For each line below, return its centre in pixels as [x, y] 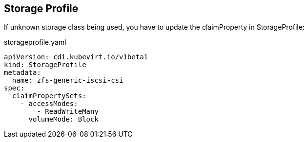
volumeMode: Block [63, 119]
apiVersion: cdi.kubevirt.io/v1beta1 [76, 57]
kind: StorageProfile [45, 65]
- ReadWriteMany [68, 112]
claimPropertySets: [49, 96]
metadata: [22, 73]
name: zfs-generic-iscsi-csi [68, 80]
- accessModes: [49, 104]
